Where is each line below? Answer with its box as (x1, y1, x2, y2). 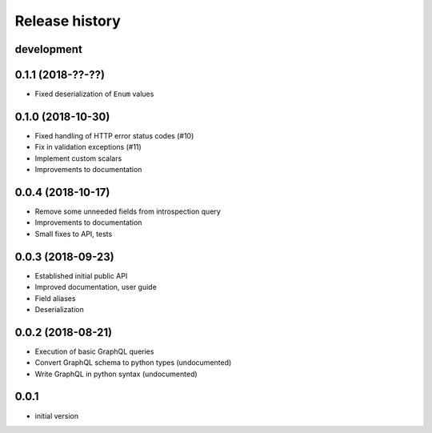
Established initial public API (34, 271, 128, 280)
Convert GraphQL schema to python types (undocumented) (34, 358, 232, 367)
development (14, 42, 83, 56)
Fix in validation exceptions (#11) (34, 142, 142, 152)
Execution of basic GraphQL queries (34, 347, 154, 356)
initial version (34, 411, 79, 420)
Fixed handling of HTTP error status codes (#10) (34, 130, 194, 140)
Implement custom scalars (34, 153, 122, 163)
